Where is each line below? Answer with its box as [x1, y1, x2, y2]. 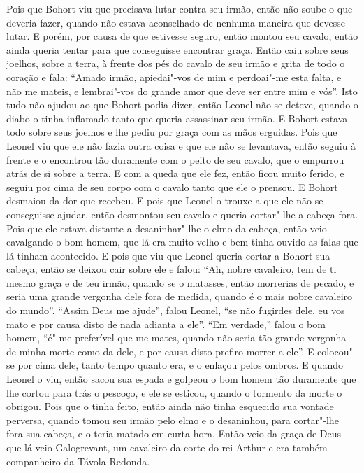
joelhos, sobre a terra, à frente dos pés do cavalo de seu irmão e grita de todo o [6, 56, 345, 71]
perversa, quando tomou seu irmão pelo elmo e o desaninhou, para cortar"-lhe [6, 412, 339, 427]
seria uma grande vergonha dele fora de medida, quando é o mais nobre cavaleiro [6, 289, 353, 304]
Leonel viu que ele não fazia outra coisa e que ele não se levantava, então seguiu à [6, 138, 356, 153]
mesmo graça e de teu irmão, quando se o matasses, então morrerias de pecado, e [6, 275, 354, 290]
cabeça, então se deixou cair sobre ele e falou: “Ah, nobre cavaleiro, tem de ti [6, 262, 337, 276]
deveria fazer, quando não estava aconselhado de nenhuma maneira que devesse [6, 15, 345, 29]
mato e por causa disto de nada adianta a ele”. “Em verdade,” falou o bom [6, 316, 326, 331]
